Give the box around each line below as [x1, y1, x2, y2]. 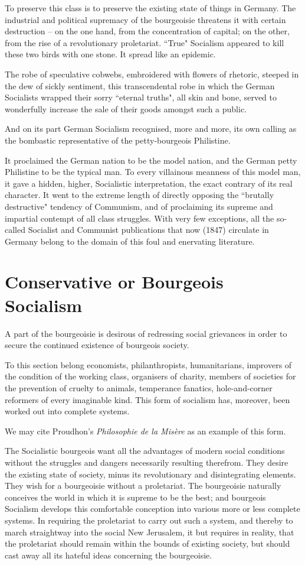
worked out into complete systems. [5, 405, 130, 417]
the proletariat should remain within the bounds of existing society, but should [5, 537, 290, 550]
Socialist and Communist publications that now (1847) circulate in [28, 223, 269, 236]
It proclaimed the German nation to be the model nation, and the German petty [5, 154, 297, 166]
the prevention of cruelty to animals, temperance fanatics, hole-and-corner [5, 381, 273, 394]
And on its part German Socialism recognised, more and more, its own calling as [5, 122, 297, 135]
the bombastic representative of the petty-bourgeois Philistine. [5, 134, 231, 146]
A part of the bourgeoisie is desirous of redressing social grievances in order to [5, 327, 287, 339]
